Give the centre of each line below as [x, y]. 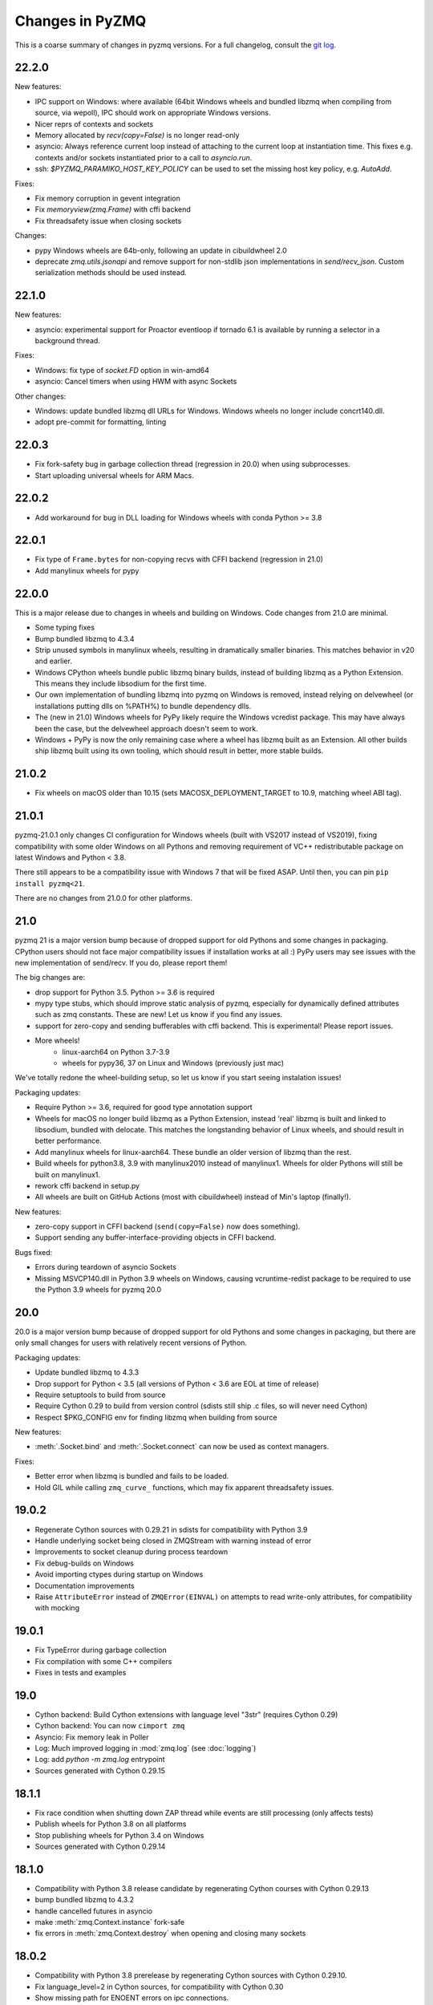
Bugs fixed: [34, 1252]
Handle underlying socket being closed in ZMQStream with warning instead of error [173, 1541]
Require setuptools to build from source [100, 1395]
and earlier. [53, 661]
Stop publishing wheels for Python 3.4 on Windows [119, 1835]
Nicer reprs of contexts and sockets [94, 124]
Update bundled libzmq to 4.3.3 [87, 1372]
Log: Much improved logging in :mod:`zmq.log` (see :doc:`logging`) [146, 1748]
